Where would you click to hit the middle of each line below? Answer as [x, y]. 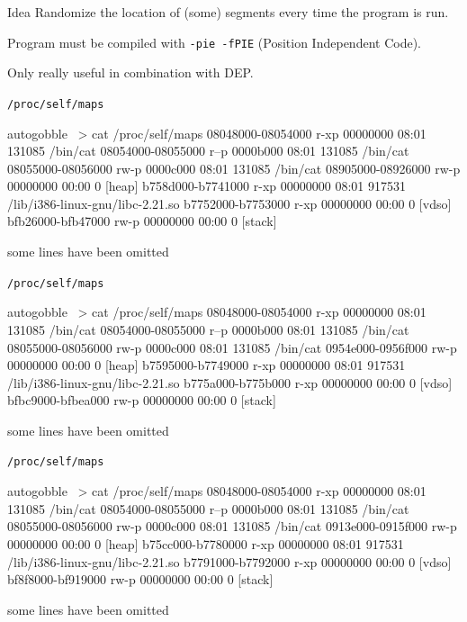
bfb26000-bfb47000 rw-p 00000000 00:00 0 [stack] [142, 221]
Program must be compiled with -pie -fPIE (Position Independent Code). [214, 42]
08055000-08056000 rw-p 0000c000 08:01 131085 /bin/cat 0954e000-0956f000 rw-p [232, 347]
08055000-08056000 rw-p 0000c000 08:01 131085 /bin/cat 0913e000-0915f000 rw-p [232, 526]
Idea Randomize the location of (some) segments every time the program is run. [228, 12]
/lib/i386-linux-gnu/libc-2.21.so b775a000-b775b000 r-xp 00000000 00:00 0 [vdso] [230, 382]
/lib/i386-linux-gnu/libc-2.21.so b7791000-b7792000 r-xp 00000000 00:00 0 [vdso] [229, 561]
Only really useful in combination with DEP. [130, 72]
